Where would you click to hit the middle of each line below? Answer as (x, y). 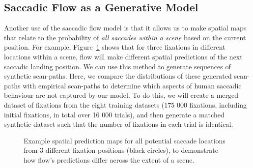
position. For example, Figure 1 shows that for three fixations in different (115, 47)
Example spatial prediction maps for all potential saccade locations (125, 140)
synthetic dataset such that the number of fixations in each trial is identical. (119, 124)
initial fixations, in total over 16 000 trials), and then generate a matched (114, 114)
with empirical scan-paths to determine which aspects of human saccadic (132, 85)
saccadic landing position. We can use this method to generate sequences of (117, 66)
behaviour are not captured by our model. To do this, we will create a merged (121, 95)
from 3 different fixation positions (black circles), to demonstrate (121, 150)
